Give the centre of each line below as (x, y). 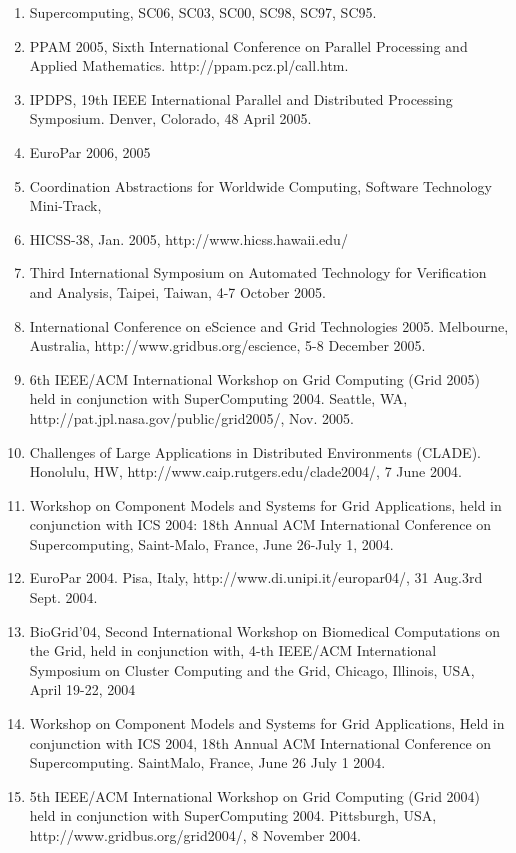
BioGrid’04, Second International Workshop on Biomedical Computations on (264, 630)
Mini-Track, (65, 205)
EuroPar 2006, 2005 (90, 151)
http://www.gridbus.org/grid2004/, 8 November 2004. (195, 835)
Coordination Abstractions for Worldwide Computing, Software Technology (260, 185)
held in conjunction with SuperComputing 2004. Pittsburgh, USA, (233, 815)
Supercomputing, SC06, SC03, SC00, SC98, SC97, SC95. (203, 12)
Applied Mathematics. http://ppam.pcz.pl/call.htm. (189, 65)
